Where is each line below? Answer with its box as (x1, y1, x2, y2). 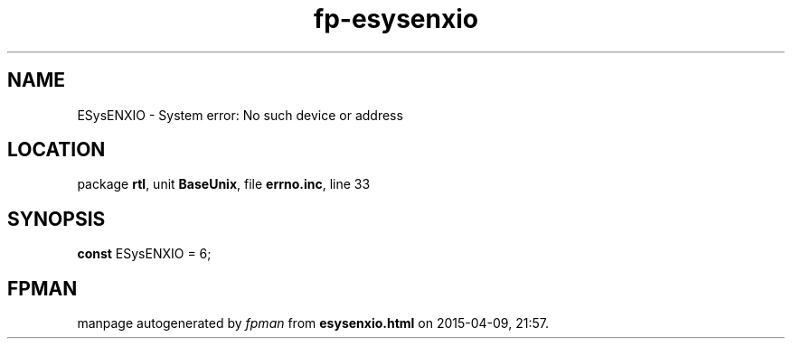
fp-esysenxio (314, 4, 478, 34)
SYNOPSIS (7, 207, 106, 230)
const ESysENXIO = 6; (77, 246, 212, 262)
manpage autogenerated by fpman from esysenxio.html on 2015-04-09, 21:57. (77, 315, 549, 332)
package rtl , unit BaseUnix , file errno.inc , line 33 (77, 176, 371, 192)
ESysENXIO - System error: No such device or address (77, 107, 403, 123)
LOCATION (7, 138, 106, 162)
